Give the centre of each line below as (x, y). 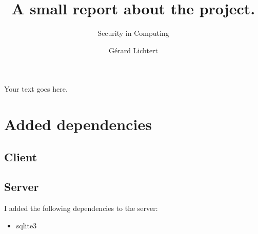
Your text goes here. (36, 89)
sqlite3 (26, 225)
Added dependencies (78, 124)
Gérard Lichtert (133, 50)
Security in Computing (133, 33)
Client (21, 156)
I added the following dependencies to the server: (81, 208)
